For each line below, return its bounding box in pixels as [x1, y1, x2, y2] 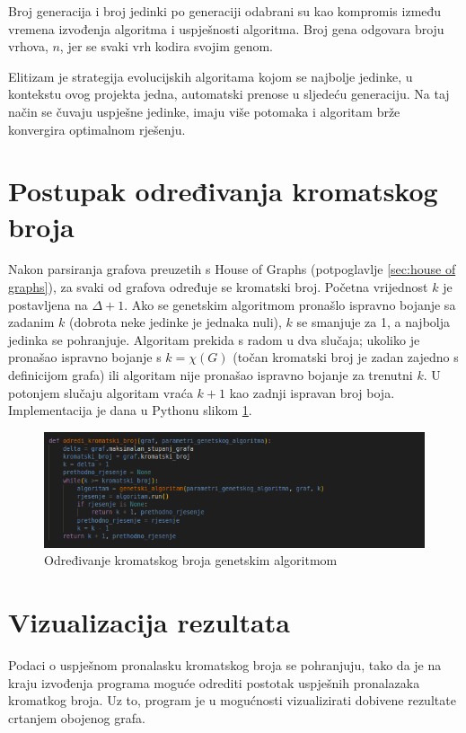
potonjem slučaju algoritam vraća [8, 383, 193, 402]
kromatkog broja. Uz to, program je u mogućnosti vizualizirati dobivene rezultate [8, 691, 456, 710]
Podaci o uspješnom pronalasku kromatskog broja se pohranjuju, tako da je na [8, 656, 442, 675]
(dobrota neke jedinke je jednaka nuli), [68, 313, 282, 331]
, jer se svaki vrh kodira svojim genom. [59, 37, 274, 56]
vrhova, [8, 37, 48, 56]
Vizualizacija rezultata [8, 604, 290, 640]
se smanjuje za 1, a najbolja [296, 313, 450, 331]
